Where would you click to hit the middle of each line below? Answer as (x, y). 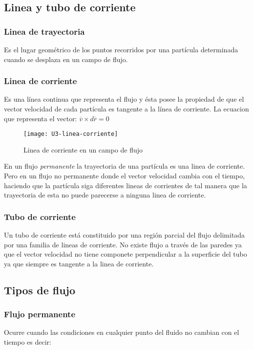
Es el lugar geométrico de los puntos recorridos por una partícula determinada (121, 49)
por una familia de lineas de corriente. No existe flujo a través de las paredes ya (123, 244)
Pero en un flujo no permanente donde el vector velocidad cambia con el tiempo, (125, 176)
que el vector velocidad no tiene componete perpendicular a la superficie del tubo (126, 254)
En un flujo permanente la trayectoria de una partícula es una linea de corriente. (125, 166)
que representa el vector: (41, 118)
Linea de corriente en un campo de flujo (83, 149)
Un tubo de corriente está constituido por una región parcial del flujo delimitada (125, 235)
